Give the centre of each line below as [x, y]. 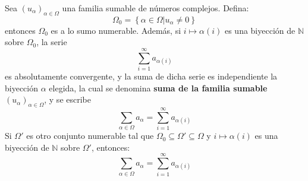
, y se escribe [67, 99]
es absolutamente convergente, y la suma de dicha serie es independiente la [141, 76]
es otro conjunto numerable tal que [90, 136]
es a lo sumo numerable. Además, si [116, 30]
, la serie [52, 42]
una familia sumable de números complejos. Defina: [155, 8]
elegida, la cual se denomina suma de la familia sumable [158, 88]
